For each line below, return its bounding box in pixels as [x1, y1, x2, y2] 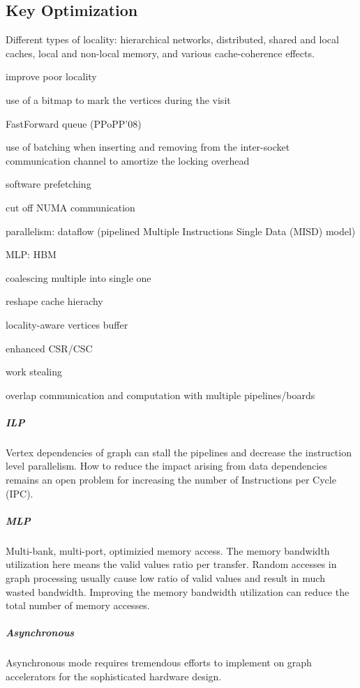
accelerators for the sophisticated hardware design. [6, 668, 222, 683]
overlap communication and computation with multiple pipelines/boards [6, 387, 315, 402]
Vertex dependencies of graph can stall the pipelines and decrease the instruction [6, 444, 352, 459]
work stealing [6, 364, 63, 379]
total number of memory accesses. [6, 598, 150, 613]
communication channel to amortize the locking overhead [6, 153, 250, 167]
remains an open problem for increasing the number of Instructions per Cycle [6, 472, 336, 487]
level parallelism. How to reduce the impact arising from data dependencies [6, 458, 327, 473]
